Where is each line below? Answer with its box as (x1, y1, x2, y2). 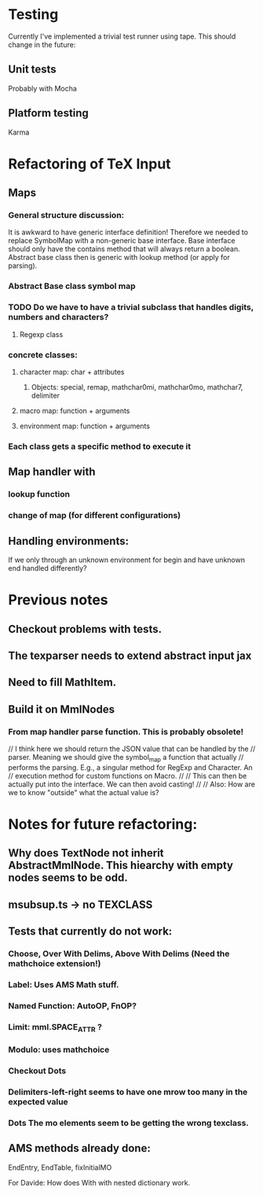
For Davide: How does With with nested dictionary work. (8, 1178, 191, 1187)
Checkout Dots (8, 1065, 67, 1076)
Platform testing (8, 106, 89, 120)
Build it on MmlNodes (8, 702, 115, 716)
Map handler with (8, 465, 96, 479)
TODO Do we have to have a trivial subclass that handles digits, (8, 302, 254, 313)
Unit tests (8, 63, 57, 76)
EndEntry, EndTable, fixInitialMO (8, 1163, 112, 1172)
